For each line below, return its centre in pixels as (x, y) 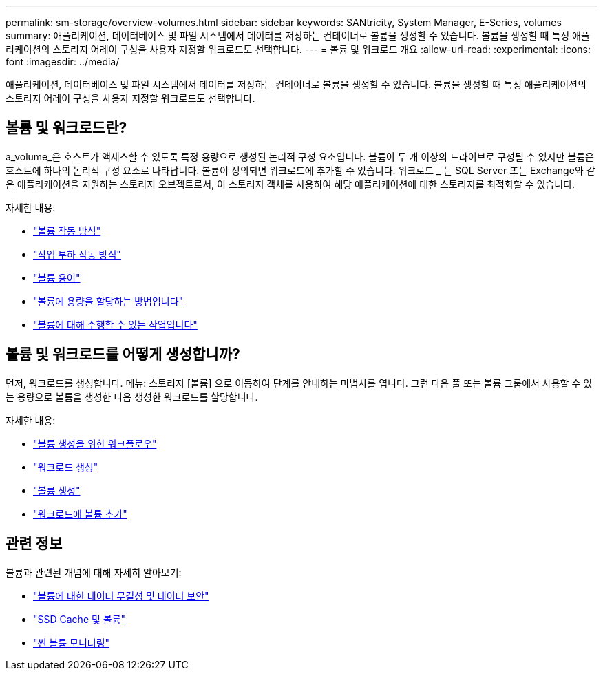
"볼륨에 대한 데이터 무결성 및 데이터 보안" (121, 595)
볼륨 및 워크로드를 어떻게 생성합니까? (123, 355)
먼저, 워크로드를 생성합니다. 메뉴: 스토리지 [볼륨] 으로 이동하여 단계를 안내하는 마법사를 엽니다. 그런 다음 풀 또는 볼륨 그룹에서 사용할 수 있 (299, 383)
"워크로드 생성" (66, 467)
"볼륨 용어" (57, 277)
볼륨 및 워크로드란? (66, 128)
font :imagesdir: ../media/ (63, 62)
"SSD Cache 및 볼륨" (80, 619)
